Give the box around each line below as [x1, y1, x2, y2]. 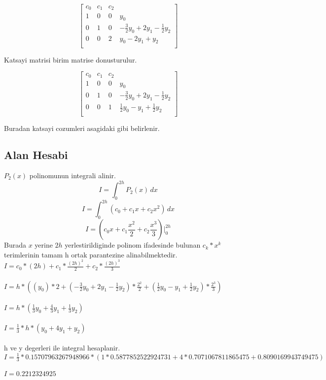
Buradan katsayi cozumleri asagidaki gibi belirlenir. [4, 123, 160, 133]
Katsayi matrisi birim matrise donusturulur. [4, 54, 137, 64]
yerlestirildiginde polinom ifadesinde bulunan [65, 240, 201, 250]
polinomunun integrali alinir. [29, 170, 116, 180]
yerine [35, 240, 53, 250]
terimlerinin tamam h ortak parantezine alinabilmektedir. [4, 249, 178, 259]
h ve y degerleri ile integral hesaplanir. [4, 343, 120, 353]
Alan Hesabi [4, 147, 68, 162]
